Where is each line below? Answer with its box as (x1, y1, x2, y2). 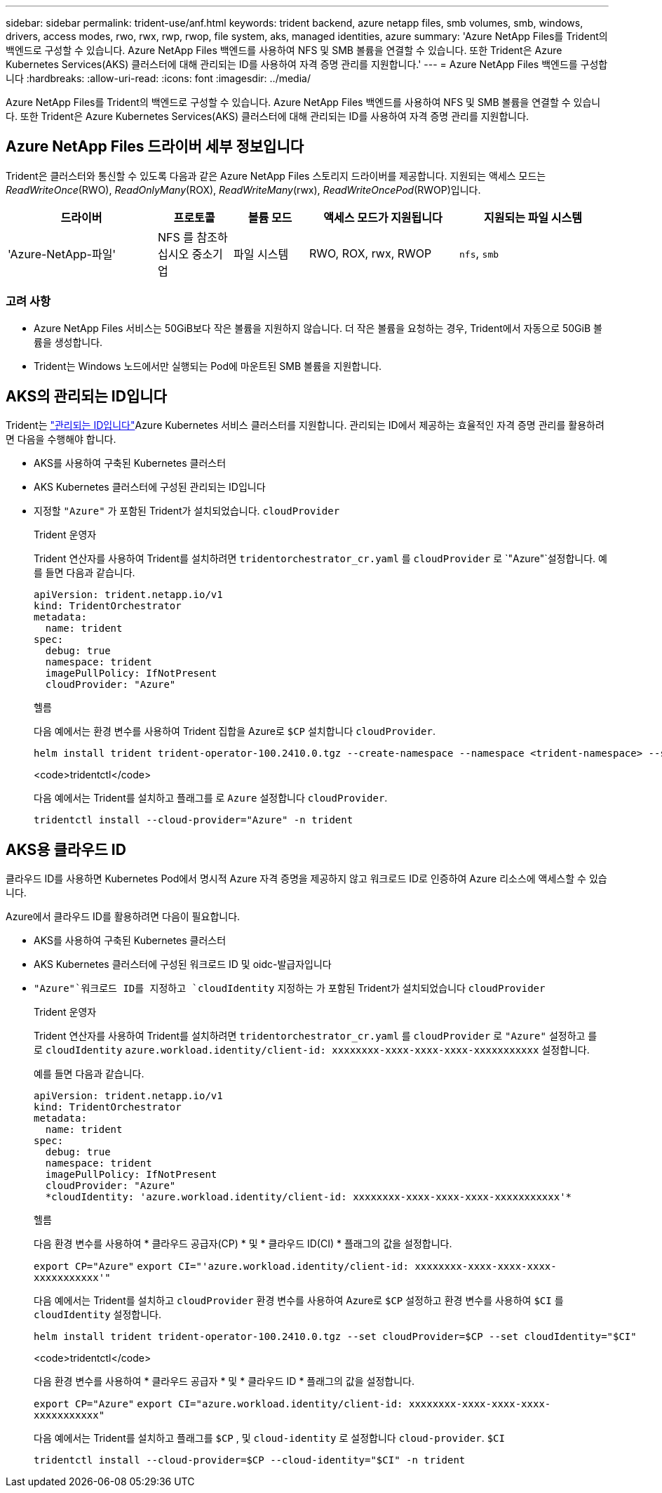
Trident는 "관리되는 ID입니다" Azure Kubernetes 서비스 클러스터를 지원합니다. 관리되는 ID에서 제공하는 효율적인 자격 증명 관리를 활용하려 (6, 419, 604, 432)
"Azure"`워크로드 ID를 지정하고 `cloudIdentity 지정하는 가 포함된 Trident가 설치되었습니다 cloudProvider (34, 982, 546, 995)
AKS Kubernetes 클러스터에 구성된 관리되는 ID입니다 (34, 481, 266, 493)
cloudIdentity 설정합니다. (34, 1308, 161, 1321)
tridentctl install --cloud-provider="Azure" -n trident (34, 814, 353, 826)
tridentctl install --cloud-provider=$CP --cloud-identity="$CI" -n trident (34, 1454, 466, 1466)
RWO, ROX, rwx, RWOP (309, 246, 432, 260)
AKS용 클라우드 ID (6, 840, 126, 858)
